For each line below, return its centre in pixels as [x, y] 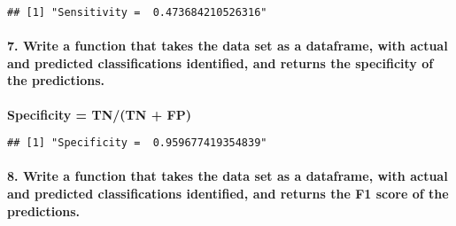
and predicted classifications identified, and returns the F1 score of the [228, 194]
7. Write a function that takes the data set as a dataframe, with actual [228, 46]
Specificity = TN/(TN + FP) [99, 114]
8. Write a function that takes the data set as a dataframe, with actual [228, 176]
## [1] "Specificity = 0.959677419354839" [137, 143]
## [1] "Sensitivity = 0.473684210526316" [137, 12]
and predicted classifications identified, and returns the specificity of [220, 62]
